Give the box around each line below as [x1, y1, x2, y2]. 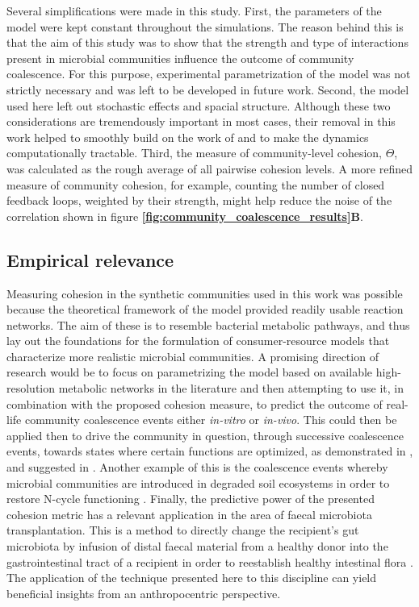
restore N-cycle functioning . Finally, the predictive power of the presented [6, 490, 375, 507]
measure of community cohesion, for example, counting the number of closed [6, 176, 385, 193]
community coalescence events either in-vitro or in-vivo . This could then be [24, 411, 397, 428]
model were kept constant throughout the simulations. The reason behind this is [6, 18, 404, 35]
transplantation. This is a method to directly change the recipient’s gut [6, 522, 359, 538]
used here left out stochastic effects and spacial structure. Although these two [6, 97, 391, 114]
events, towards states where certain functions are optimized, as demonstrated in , [6, 443, 413, 459]
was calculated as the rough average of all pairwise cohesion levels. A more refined [6, 160, 413, 177]
